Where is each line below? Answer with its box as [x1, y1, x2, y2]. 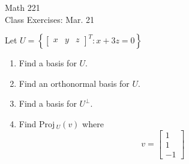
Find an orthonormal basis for [19, 77, 130, 89]
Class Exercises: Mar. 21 [5, 13, 95, 25]
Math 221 [5, 1, 40, 13]
